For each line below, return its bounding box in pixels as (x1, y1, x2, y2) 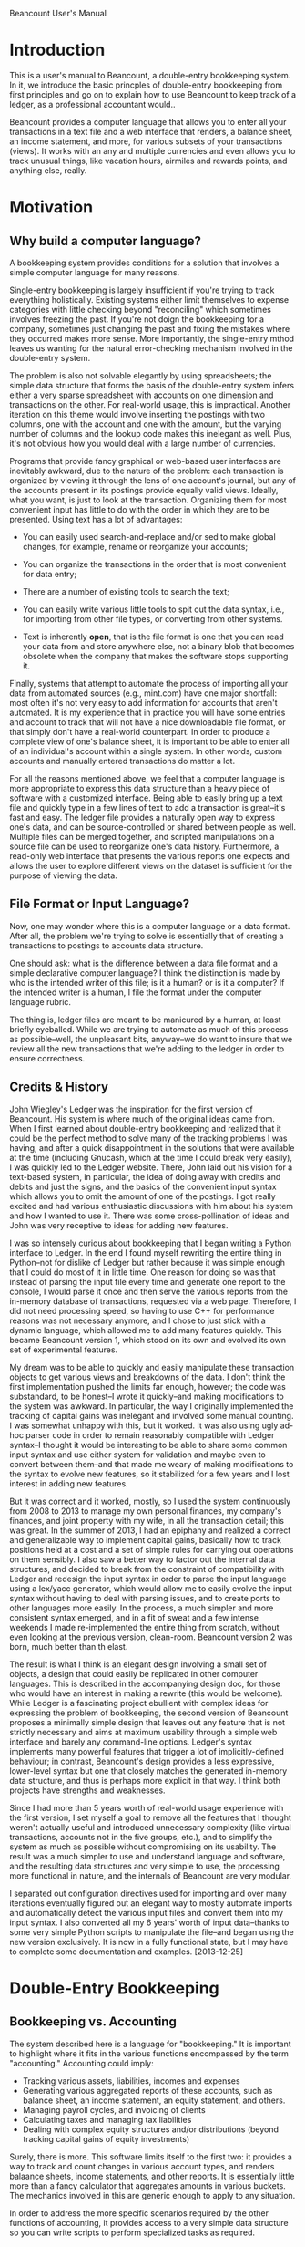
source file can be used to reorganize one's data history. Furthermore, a (9, 841, 280, 852)
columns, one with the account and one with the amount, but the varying (9, 419, 282, 430)
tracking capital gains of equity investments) (22, 2133, 190, 2144)
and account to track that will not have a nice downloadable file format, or (9, 716, 287, 728)
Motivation (9, 197, 94, 218)
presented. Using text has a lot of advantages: (9, 513, 183, 524)
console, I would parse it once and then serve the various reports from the (9, 1286, 289, 1297)
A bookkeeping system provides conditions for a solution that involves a (9, 257, 280, 268)
